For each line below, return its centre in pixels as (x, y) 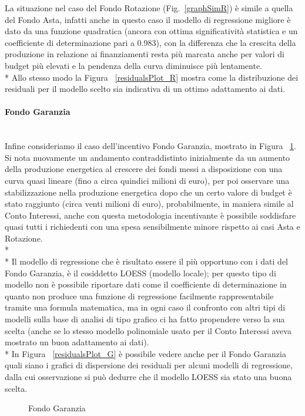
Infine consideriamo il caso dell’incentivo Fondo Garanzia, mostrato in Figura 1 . (150, 146)
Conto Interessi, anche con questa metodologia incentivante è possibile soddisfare (150, 215)
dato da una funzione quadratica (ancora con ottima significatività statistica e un (151, 31)
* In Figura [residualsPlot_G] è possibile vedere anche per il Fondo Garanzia (145, 353)
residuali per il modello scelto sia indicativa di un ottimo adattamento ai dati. (145, 89)
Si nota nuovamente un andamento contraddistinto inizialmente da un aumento (148, 157)
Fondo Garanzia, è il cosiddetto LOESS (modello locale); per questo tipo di (140, 273)
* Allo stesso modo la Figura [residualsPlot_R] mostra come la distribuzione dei (152, 77)
